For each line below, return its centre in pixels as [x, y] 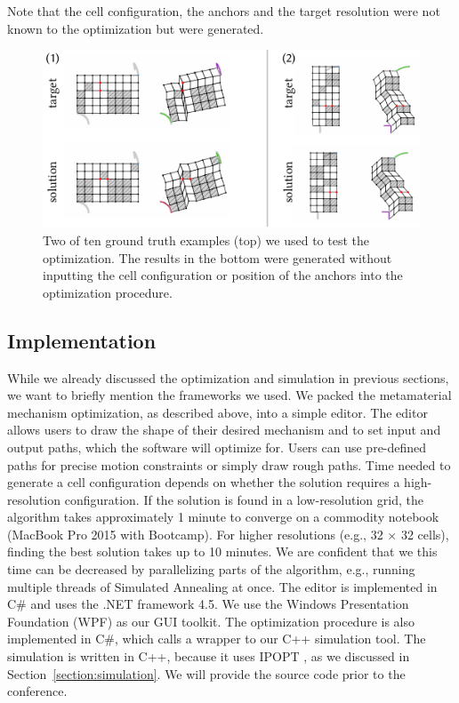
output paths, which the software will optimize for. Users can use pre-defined [217, 447]
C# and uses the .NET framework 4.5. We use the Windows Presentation [208, 604]
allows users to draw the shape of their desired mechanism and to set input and [224, 430]
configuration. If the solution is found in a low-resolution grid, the [244, 499]
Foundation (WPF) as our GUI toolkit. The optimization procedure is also [211, 621]
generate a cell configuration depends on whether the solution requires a [204, 482]
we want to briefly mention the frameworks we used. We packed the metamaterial [229, 395]
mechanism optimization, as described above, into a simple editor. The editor [217, 412]
